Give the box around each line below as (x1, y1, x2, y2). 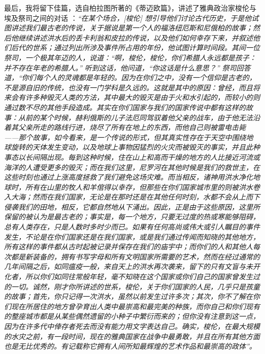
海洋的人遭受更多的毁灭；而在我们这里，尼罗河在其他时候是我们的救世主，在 (4, 162, 260, 172)
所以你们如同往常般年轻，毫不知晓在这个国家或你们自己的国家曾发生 (25, 271, 253, 282)
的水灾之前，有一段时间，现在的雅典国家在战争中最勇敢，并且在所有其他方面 (4, 331, 260, 341)
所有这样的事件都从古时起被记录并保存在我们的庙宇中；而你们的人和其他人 (4, 241, 253, 252)
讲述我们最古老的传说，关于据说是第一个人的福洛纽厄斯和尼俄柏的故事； (11, 22, 253, 33)
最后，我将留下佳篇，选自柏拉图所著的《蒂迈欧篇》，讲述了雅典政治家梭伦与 (4, 3, 256, 13)
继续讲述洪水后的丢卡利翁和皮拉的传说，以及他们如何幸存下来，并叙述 (18, 32, 253, 43)
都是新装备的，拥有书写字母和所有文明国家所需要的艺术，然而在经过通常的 (11, 251, 260, 262)
